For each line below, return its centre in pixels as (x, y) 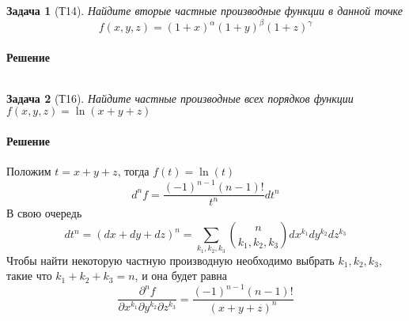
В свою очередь (44, 213)
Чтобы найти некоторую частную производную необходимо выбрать (170, 260)
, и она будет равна (181, 276)
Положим (29, 171)
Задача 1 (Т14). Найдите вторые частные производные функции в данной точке (204, 10)
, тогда (133, 171)
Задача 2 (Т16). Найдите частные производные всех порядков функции (180, 98)
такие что (29, 276)
